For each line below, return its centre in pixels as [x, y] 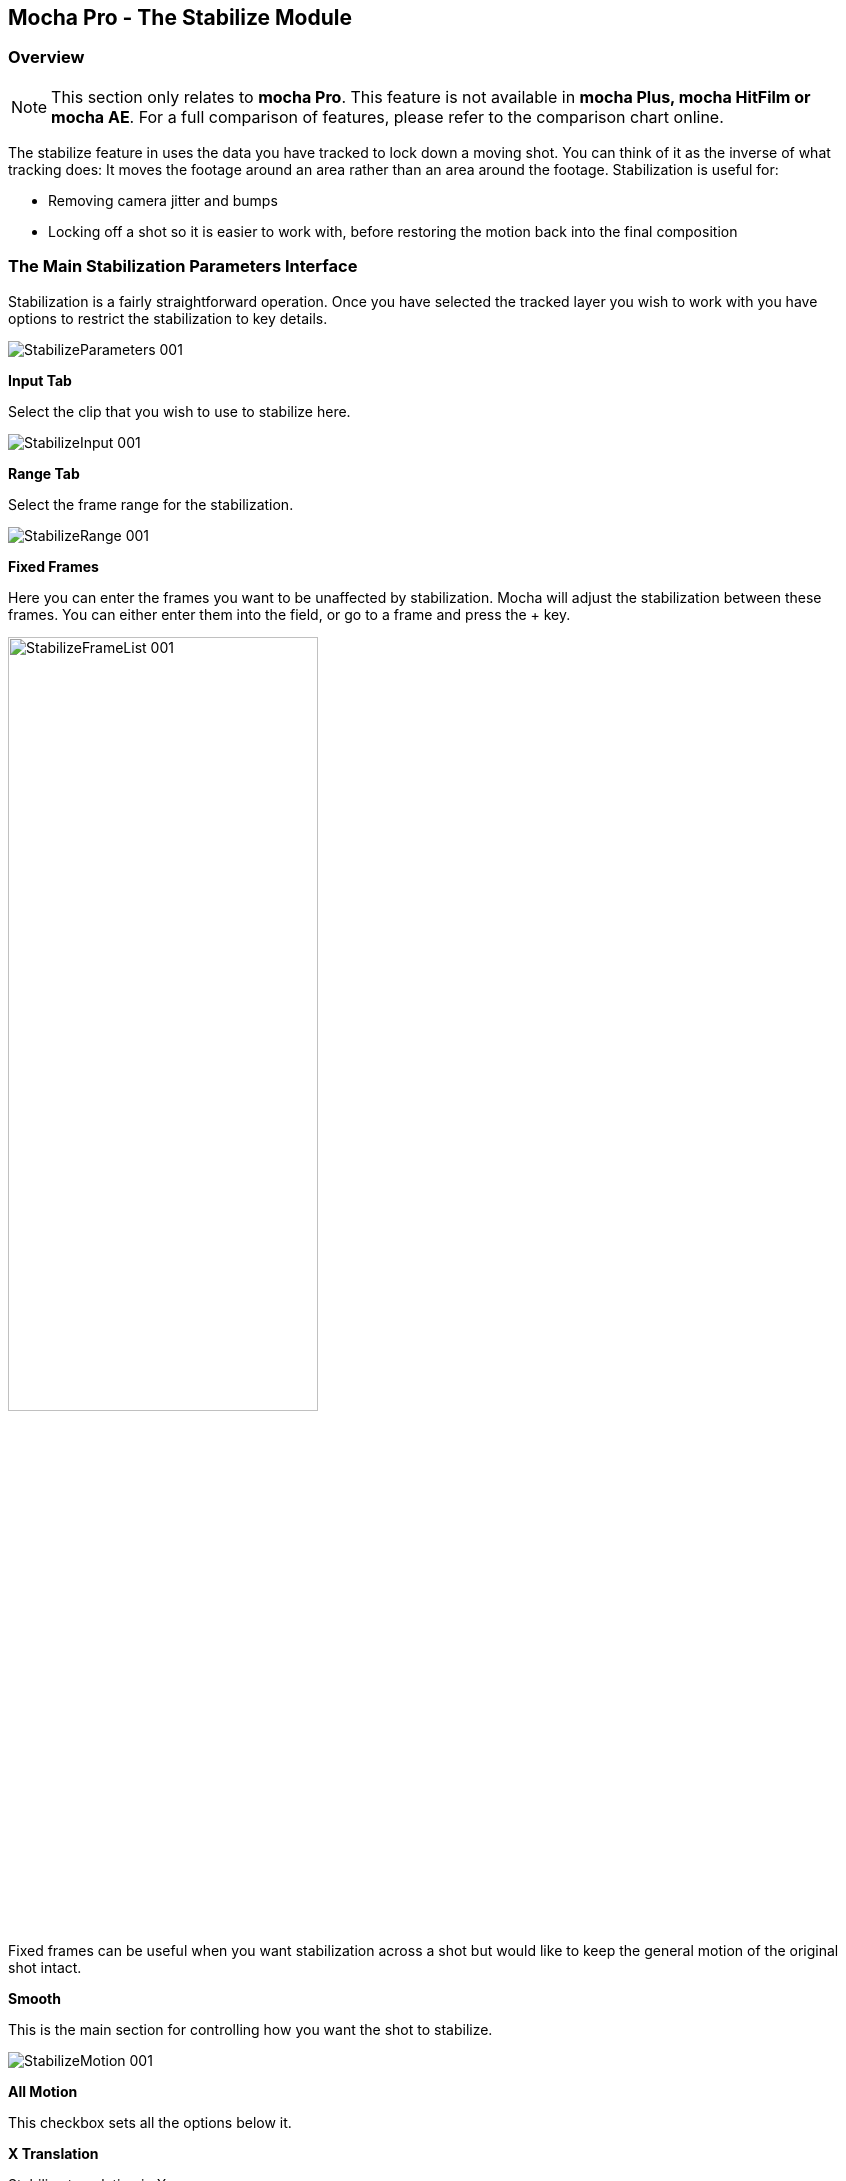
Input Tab [40, 380]
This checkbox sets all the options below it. [150, 2122]
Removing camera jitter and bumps [163, 200]
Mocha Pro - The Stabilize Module [180, 17]
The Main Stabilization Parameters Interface [183, 266]
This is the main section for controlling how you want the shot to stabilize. [250, 2029]
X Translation [53, 2153]
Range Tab [44, 473]
